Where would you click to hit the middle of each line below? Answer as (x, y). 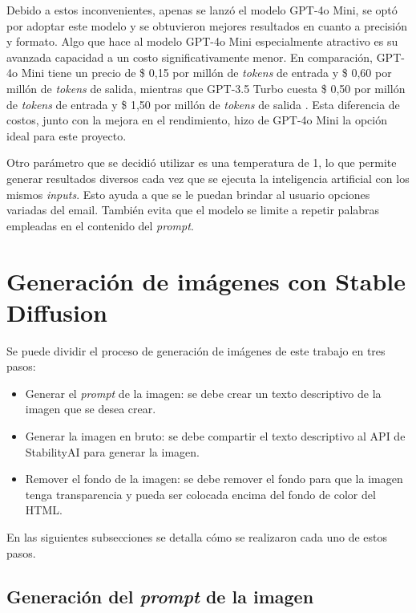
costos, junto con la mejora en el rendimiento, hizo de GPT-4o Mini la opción (197, 120)
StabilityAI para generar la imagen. (112, 451)
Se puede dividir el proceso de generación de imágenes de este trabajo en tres (196, 350)
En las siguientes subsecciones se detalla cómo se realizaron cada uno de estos (197, 536)
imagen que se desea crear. (91, 409)
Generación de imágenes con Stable (206, 280)
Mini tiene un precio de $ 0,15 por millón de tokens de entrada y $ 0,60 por (206, 73)
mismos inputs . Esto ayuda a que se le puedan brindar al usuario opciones (188, 194)
